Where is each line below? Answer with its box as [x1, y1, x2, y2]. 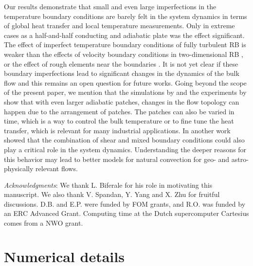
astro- [231, 154, 249, 164]
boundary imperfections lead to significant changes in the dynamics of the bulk [4, 68, 239, 78]
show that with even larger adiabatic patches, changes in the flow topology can [4, 96, 239, 106]
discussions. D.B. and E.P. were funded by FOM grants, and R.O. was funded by [4, 198, 246, 209]
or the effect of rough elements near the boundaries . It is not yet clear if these [4, 58, 238, 69]
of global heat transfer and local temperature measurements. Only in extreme [4, 20, 235, 31]
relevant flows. [36, 163, 78, 174]
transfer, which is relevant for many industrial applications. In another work [4, 125, 231, 135]
